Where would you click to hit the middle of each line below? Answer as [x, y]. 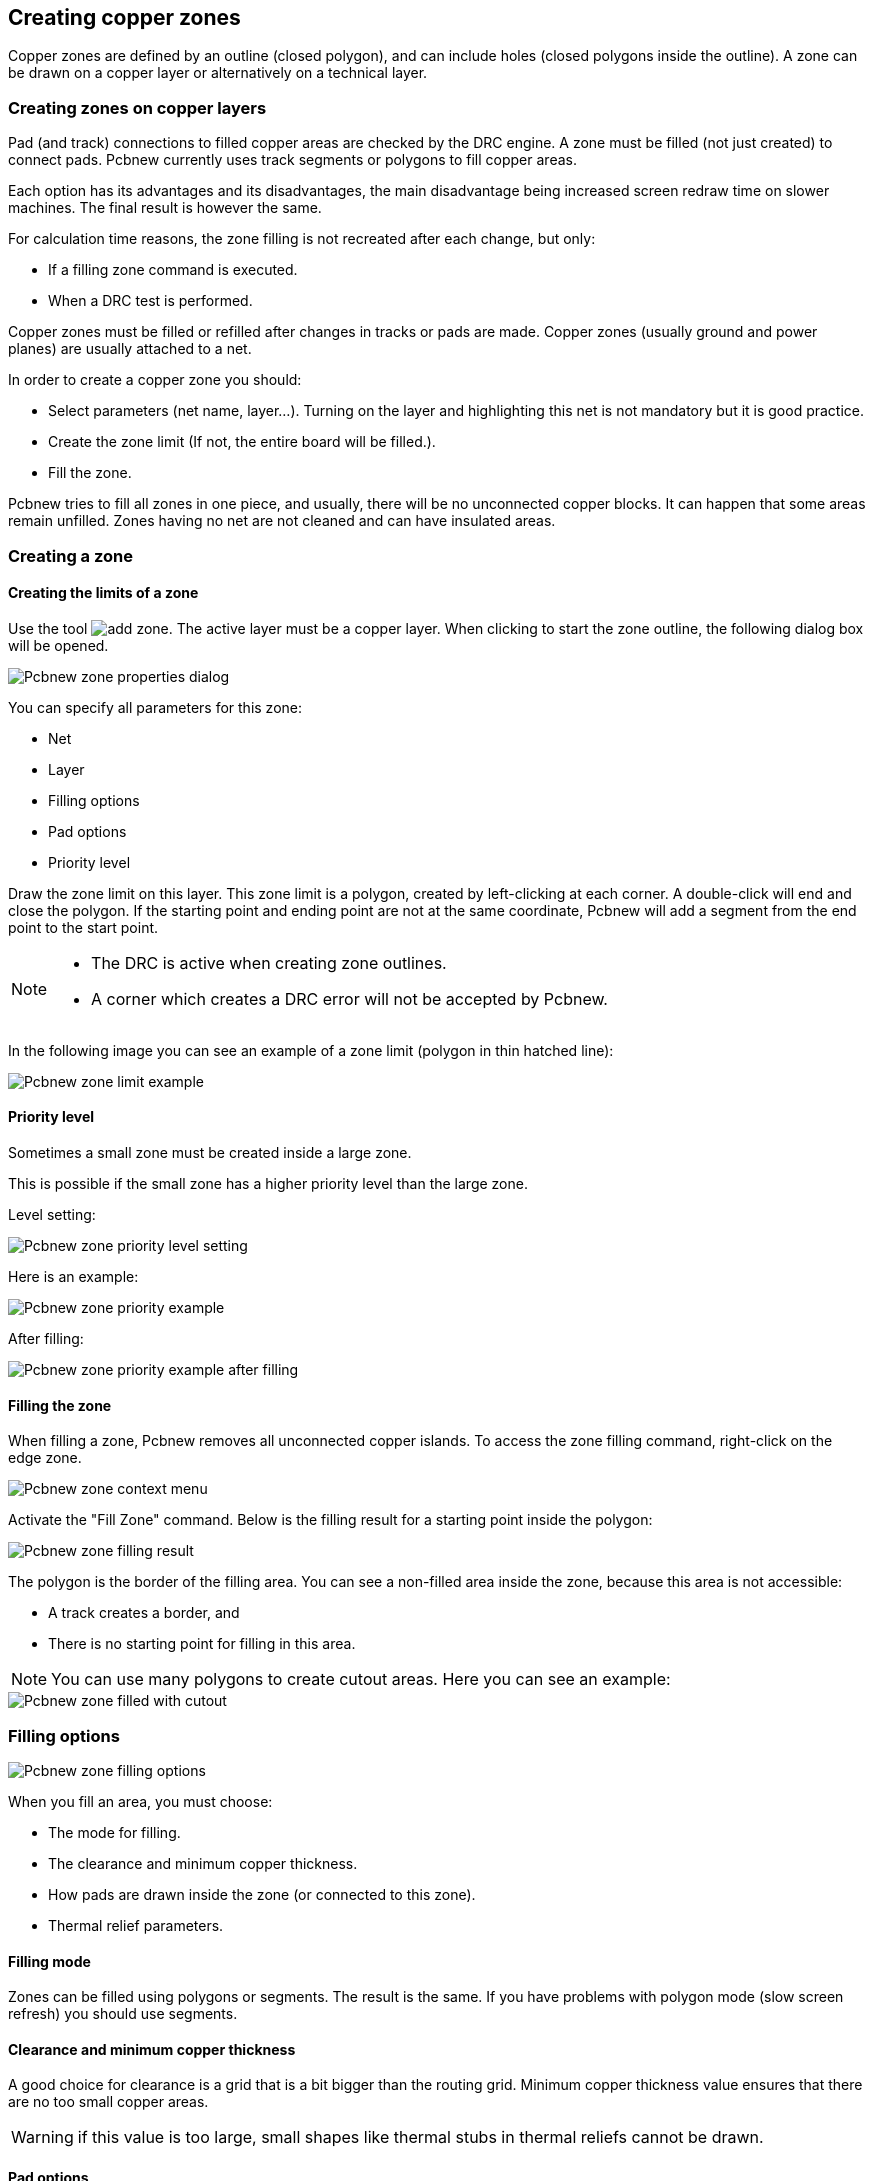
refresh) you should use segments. [123, 2014]
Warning [42, 2137]
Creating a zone [70, 555]
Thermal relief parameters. [136, 1925]
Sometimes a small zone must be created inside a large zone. [210, 1152]
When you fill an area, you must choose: [140, 1801]
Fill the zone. [90, 473]
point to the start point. [83, 927]
